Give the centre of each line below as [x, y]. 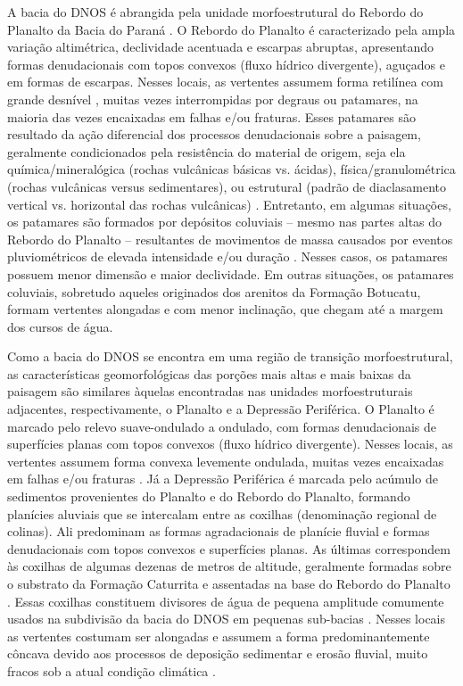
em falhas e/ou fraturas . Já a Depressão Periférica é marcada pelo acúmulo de [223, 479]
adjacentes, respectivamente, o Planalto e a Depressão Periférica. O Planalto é [221, 409]
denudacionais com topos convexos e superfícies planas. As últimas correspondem [229, 548]
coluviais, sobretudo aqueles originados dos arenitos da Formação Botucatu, [214, 291]
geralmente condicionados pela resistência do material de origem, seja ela [207, 151]
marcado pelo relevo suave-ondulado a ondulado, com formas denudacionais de [222, 426]
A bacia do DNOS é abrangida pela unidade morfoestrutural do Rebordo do [215, 12]
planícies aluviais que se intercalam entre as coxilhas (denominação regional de [222, 513]
